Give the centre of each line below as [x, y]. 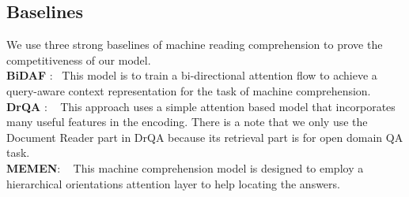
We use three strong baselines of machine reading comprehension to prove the [195, 45]
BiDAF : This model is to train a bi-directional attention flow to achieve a [192, 75]
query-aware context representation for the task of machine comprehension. [189, 90]
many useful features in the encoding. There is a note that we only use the [187, 122]
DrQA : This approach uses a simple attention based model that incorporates [201, 106]
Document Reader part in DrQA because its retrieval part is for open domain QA [205, 137]
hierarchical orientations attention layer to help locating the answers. [173, 183]
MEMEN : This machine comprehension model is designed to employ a [185, 167]
